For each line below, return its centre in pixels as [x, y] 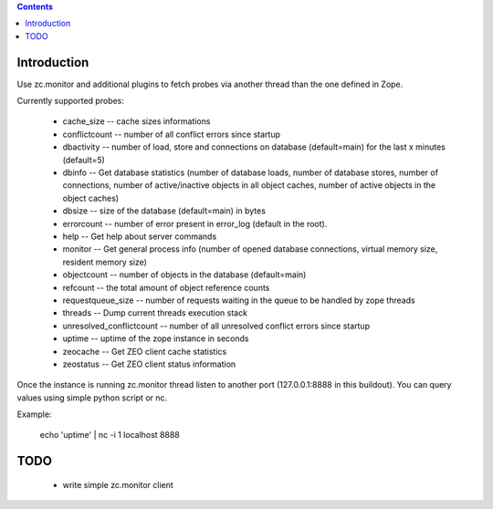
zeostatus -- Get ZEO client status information [149, 364]
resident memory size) [105, 262]
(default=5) [84, 160]
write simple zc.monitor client [118, 484]
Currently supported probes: [71, 101]
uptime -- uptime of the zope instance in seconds [156, 338]
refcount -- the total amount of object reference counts [166, 287]
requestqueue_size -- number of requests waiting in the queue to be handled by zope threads [239, 300]
